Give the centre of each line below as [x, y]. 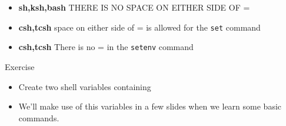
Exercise [20, 66]
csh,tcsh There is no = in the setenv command [106, 47]
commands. [39, 117]
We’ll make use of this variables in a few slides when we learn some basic [150, 106]
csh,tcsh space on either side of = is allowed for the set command [139, 27]
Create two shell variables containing [85, 86]
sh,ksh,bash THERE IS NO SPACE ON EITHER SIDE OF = [134, 7]
